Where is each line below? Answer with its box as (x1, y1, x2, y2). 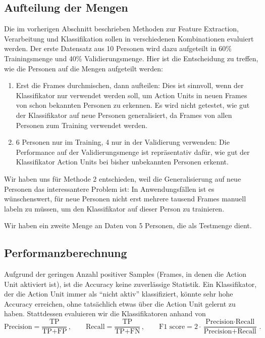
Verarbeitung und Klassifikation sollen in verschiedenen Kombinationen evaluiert (4, 33, 254, 44)
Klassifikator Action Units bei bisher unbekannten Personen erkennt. (16, 156, 229, 167)
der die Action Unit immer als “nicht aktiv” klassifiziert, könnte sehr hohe (4, 288, 233, 299)
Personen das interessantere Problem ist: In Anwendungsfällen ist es (4, 183, 215, 194)
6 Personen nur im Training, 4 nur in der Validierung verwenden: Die (16, 137, 230, 147)
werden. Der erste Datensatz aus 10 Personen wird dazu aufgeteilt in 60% (4, 43, 232, 54)
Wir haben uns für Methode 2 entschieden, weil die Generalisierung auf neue (4, 173, 241, 184)
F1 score (158, 323, 185, 330)
